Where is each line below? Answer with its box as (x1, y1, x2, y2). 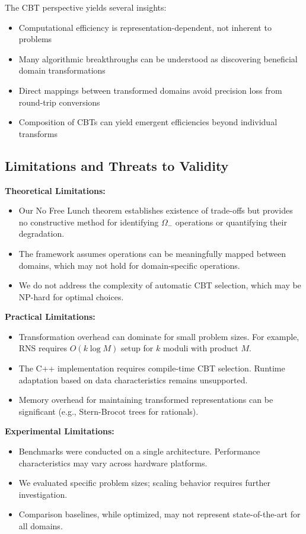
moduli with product (162, 342, 238, 354)
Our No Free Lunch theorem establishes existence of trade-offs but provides (18, 204, 293, 217)
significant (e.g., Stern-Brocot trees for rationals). (18, 405, 199, 417)
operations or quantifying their (175, 215, 287, 228)
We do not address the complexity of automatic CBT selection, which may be (18, 279, 301, 291)
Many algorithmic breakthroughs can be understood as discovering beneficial (18, 52, 298, 65)
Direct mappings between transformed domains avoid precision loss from (18, 84, 282, 96)
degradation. (18, 227, 65, 240)
